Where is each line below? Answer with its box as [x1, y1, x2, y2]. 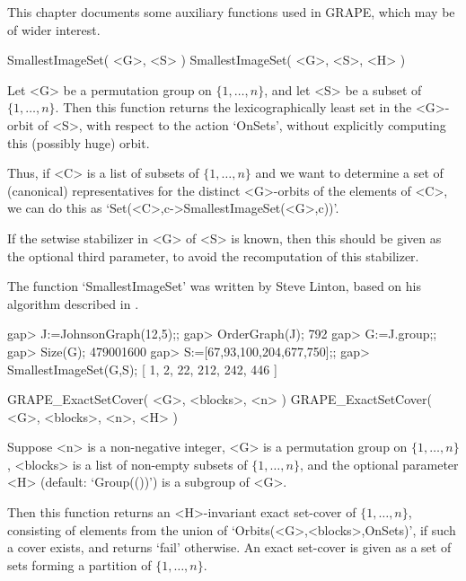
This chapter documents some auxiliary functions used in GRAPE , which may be [7, 3, 455, 21]
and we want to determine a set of [255, 163, 444, 182]
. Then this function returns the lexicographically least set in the [55, 98, 412, 117]
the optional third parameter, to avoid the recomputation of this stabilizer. [7, 246, 419, 265]
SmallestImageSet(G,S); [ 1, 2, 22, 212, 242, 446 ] [7, 359, 277, 378]
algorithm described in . [7, 294, 139, 313]
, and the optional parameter [299, 454, 459, 473]
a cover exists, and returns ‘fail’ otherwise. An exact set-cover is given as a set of [7, 538, 452, 557]
